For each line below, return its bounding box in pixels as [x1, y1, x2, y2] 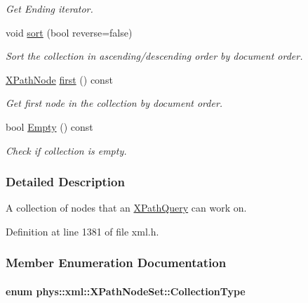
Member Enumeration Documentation [6, 254, 227, 271]
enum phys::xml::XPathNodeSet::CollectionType [6, 284, 246, 298]
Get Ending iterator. [6, 1, 93, 15]
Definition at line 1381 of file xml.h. [6, 224, 159, 238]
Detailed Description [6, 173, 125, 191]
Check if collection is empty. [6, 143, 127, 157]
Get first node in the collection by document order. [6, 96, 223, 110]
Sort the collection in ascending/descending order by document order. [6, 49, 303, 63]
